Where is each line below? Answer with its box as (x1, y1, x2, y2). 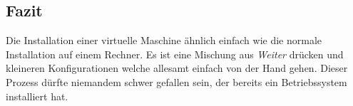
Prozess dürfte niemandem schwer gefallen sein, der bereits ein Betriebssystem (6, 74, 347, 89)
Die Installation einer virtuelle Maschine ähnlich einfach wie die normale (6, 33, 322, 48)
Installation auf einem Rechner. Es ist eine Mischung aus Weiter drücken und (6, 46, 344, 61)
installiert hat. (6, 88, 68, 103)
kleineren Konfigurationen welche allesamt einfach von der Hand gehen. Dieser (6, 60, 348, 75)
